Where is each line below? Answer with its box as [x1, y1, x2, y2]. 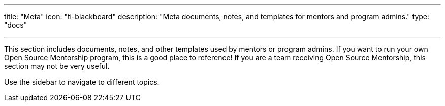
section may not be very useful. [4, 62, 110, 70]
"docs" [4, 21, 27, 29]
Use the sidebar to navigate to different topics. [4, 78, 160, 86]
